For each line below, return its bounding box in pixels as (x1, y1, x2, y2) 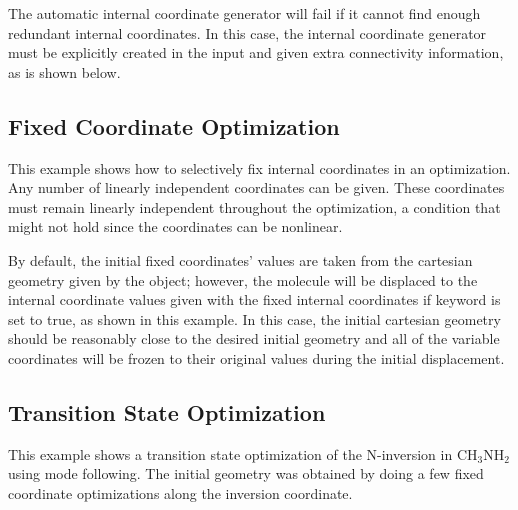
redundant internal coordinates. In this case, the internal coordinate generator (8, 22, 487, 43)
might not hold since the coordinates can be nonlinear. (8, 216, 343, 237)
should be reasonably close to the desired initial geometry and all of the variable (8, 328, 500, 349)
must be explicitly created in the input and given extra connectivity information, (8, 42, 504, 63)
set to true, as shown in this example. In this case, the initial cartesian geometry (8, 308, 501, 329)
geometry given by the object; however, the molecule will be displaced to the (8, 269, 478, 290)
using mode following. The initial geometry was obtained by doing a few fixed (8, 463, 484, 484)
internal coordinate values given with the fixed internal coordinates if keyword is (8, 289, 501, 310)
